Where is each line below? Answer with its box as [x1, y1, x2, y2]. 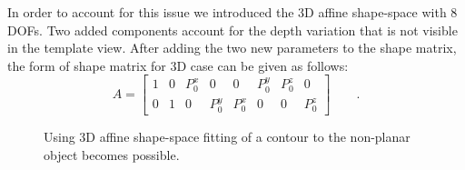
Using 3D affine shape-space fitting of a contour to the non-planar [44, 126, 411, 145]
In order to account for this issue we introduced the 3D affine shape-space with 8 [7, 3, 458, 21]
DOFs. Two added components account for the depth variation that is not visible [7, 20, 458, 39]
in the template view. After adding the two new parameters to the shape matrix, [7, 38, 457, 57]
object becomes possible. [44, 145, 180, 164]
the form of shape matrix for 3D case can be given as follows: [7, 55, 349, 75]
